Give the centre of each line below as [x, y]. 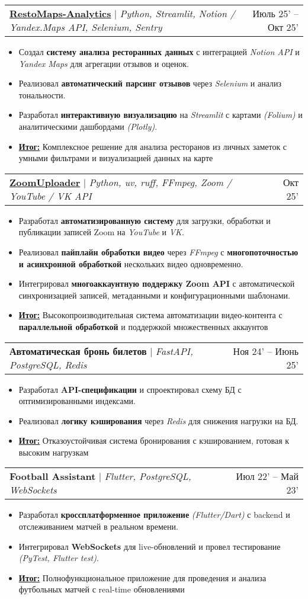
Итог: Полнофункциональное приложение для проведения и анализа [142, 577]
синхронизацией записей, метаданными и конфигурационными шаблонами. [154, 295]
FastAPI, [174, 351]
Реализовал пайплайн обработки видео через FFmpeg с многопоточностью [158, 252]
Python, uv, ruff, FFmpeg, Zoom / [161, 182]
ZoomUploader [45, 182]
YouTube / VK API [51, 196]
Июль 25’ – [275, 13]
